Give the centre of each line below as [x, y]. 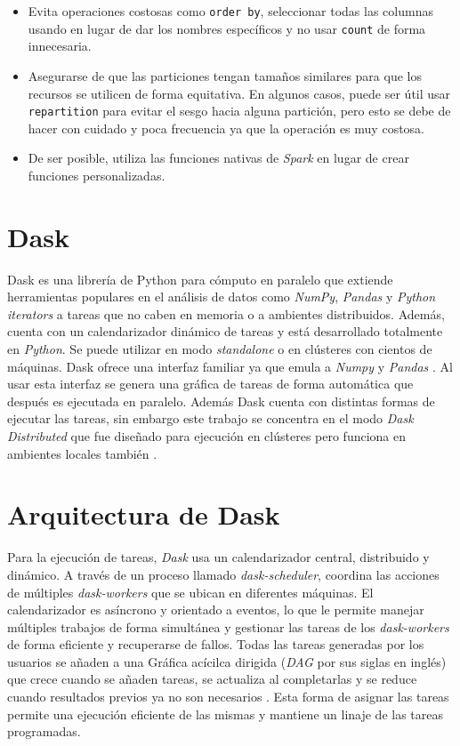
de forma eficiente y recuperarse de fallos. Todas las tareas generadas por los [216, 644]
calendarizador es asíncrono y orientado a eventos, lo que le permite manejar [216, 610]
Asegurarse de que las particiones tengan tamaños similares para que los [225, 75]
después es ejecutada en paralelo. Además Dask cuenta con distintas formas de [221, 401]
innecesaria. [60, 46]
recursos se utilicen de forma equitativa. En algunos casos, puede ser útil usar [239, 93]
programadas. [44, 731]
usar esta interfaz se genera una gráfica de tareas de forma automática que [210, 384]
